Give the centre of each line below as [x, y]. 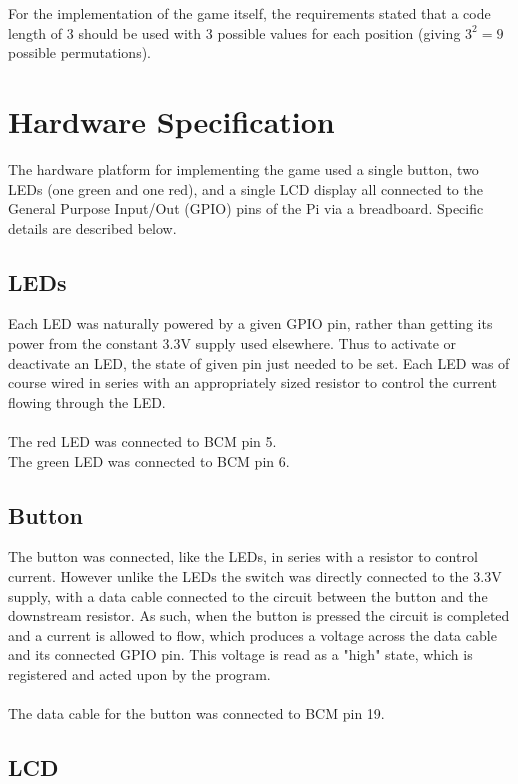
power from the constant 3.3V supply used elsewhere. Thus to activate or [232, 343]
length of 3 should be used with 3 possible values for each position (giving [234, 32]
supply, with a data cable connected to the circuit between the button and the [248, 595]
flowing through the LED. [87, 401]
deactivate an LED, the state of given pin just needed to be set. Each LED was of [259, 362]
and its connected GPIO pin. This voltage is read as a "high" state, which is [240, 654]
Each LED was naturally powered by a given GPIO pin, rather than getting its [250, 323]
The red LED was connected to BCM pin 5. [142, 441]
